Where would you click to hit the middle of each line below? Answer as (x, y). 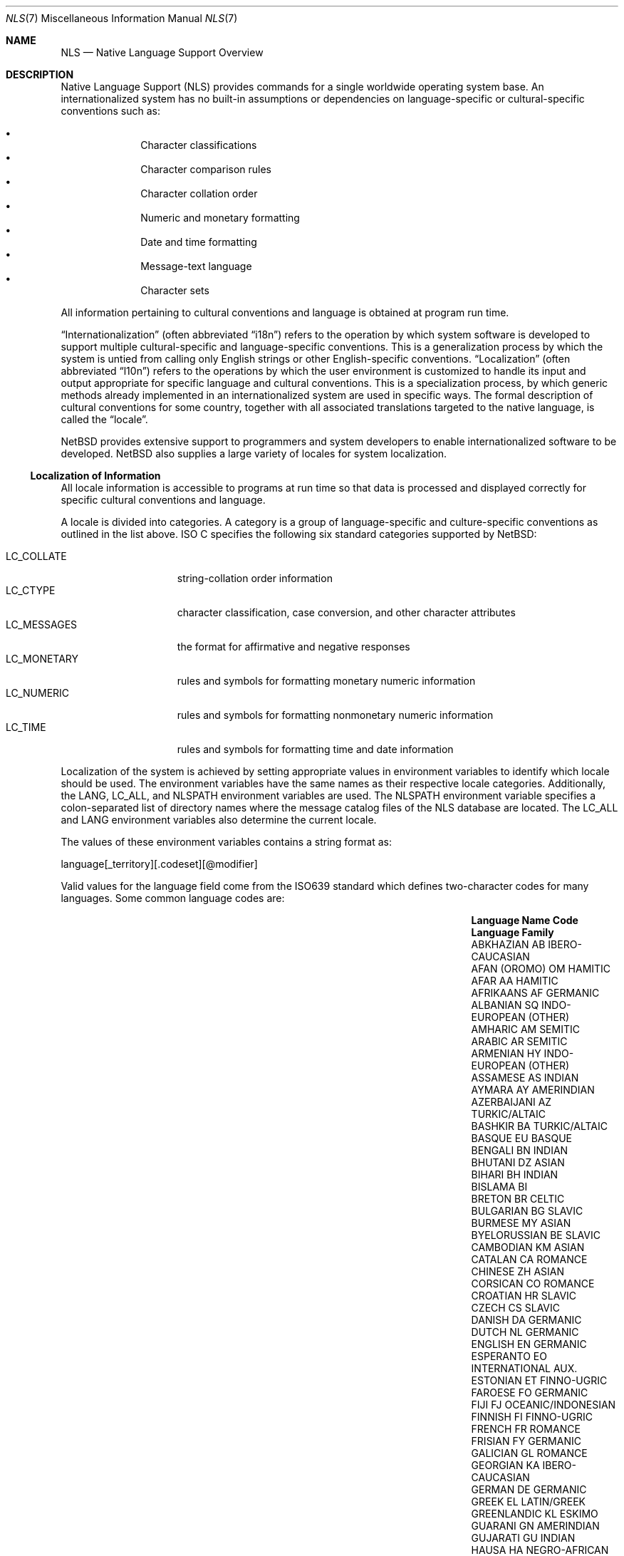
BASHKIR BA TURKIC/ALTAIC (539, 1126)
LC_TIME (26, 727)
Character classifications (199, 145)
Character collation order (199, 193)
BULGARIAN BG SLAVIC (527, 1211)
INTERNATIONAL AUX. (524, 1368)
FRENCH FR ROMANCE (526, 1429)
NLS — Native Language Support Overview (162, 52)
